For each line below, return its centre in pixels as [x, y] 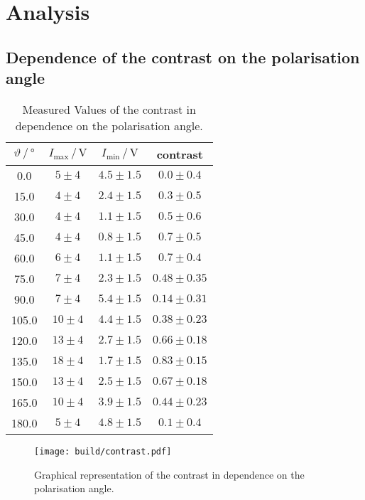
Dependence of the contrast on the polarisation [183, 57]
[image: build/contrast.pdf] [103, 451]
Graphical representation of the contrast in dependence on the [169, 474]
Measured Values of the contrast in [109, 109]
